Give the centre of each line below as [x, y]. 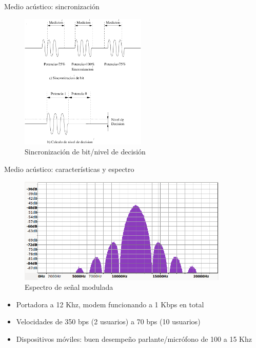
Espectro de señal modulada [69, 287]
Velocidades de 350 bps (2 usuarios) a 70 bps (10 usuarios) [108, 321]
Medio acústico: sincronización [52, 6]
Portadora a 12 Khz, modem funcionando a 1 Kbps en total [110, 304]
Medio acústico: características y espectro [69, 169]
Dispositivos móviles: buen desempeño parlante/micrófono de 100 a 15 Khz [134, 338]
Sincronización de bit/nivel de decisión [85, 152]
